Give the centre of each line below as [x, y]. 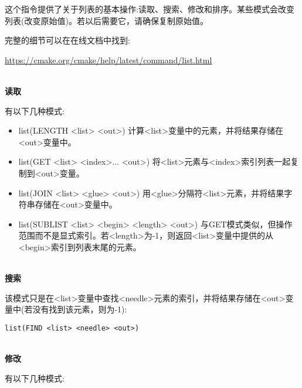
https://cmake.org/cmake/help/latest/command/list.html [108, 59]
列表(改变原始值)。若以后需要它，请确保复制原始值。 [106, 20]
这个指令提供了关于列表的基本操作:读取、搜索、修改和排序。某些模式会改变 [150, 9]
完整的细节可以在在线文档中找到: [67, 40]
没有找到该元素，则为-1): [80, 309]
